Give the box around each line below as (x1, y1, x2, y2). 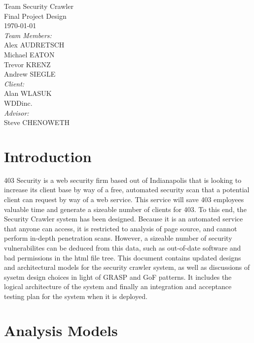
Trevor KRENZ (4, 59, 51, 69)
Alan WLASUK (4, 88, 52, 98)
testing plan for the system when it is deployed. (4, 291, 147, 301)
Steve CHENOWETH (4, 117, 70, 128)
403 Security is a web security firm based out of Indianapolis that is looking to (4, 174, 242, 185)
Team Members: (4, 30, 52, 40)
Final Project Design (4, 10, 67, 21)
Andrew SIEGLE (4, 69, 56, 79)
